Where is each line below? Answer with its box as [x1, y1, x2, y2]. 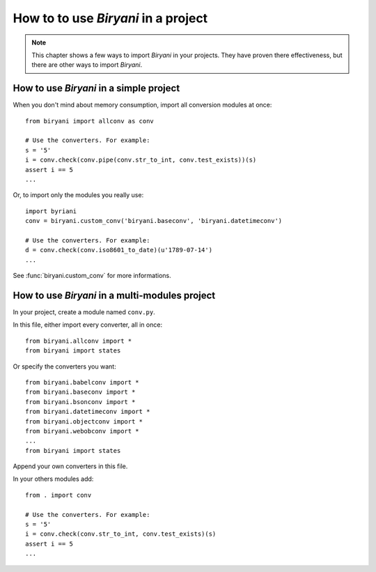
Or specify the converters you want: [13, 362, 116, 371]
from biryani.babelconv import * [25, 378, 139, 386]
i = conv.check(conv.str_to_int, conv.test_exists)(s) [25, 530, 217, 538]
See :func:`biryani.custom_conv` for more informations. [13, 272, 171, 280]
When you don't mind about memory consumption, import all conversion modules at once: [13, 101, 272, 109]
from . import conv [25, 491, 92, 499]
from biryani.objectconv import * [25, 417, 143, 425]
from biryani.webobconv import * [25, 427, 139, 435]
